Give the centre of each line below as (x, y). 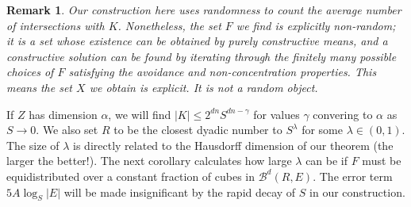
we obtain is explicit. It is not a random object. (204, 87)
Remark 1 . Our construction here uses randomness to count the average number (204, 10)
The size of (33, 145)
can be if (327, 161)
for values (277, 114)
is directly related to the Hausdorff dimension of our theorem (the (233, 145)
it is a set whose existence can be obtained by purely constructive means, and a (197, 41)
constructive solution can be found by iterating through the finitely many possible (202, 56)
